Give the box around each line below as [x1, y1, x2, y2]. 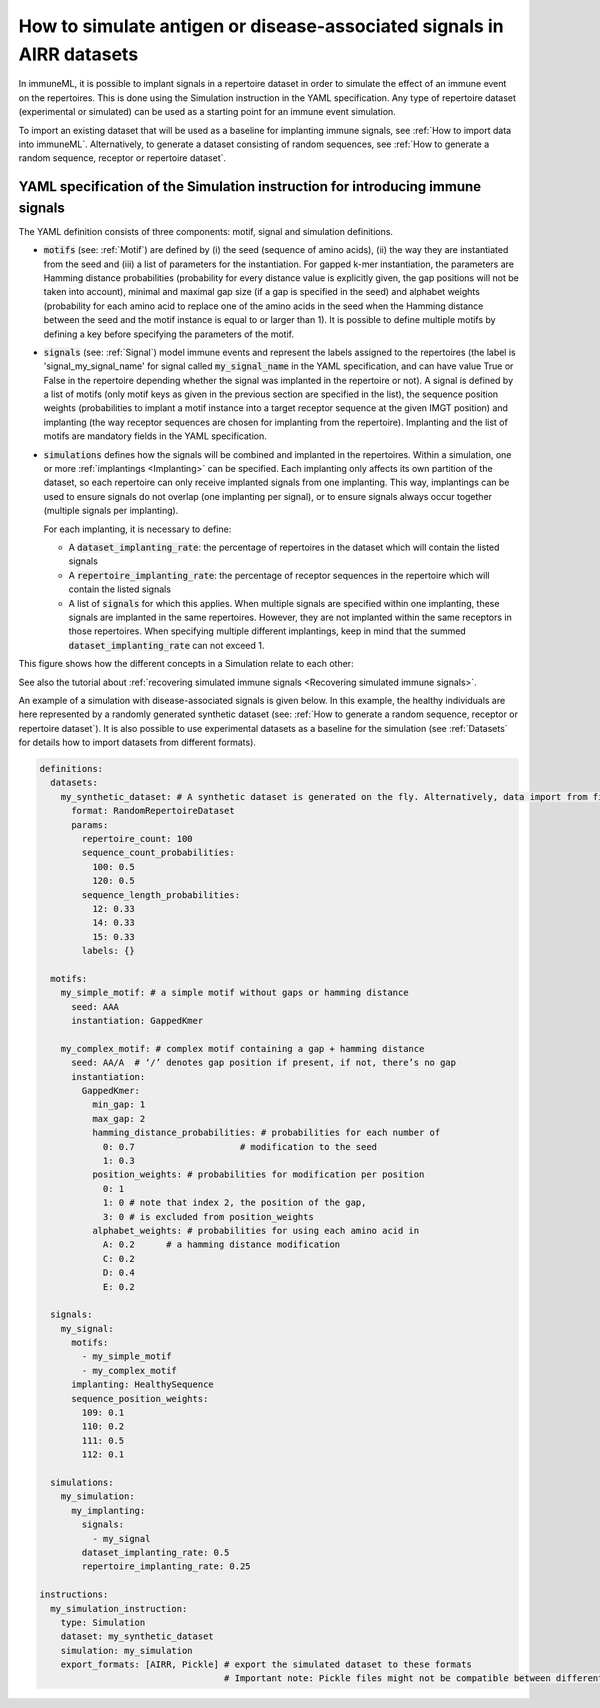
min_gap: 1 [91, 1099, 146, 1110]
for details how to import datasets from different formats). [18, 736, 257, 749]
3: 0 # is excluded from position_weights [102, 1211, 314, 1222]
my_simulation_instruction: [50, 1603, 188, 1614]
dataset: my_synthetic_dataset [60, 1631, 214, 1642]
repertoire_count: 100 [81, 833, 194, 845]
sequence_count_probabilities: [81, 847, 235, 859]
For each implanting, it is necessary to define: [43, 523, 232, 535]
